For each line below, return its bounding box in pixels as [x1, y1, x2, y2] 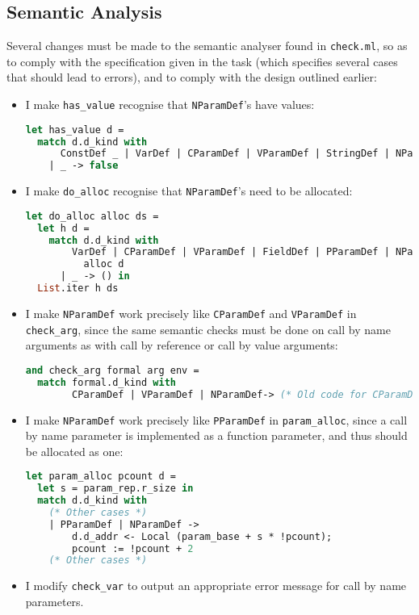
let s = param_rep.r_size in [37, 483, 194, 495]
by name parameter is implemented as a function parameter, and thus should [25, 427, 408, 444]
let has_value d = [25, 123, 124, 136]
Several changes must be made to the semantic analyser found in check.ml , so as [6, 37, 408, 54]
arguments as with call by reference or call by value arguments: [25, 337, 338, 354]
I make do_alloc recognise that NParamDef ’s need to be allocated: [25, 182, 353, 199]
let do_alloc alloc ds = [25, 210, 159, 222]
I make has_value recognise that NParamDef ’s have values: [25, 96, 315, 113]
